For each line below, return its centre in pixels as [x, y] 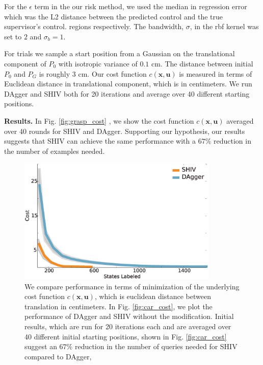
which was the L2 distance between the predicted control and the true [113, 16]
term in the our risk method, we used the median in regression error [141, 6]
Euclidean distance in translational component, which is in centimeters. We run [128, 84]
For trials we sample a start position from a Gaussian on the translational [120, 53]
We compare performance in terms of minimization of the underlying [132, 286]
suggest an [41, 346]
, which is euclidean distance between [153, 296]
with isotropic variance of [98, 63]
